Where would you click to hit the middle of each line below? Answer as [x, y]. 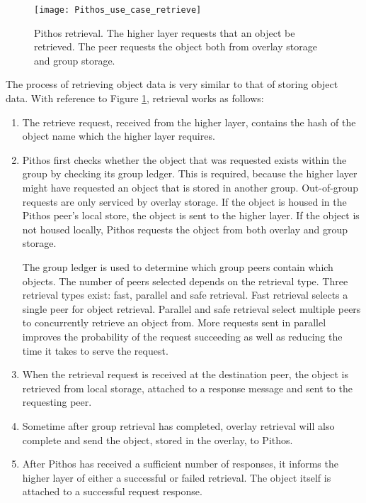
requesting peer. [57, 402]
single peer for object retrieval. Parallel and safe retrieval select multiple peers [191, 308]
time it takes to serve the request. [95, 350]
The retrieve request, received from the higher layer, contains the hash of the [189, 122]
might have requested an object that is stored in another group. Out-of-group [190, 187]
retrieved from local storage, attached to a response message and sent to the [187, 388]
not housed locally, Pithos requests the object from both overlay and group [185, 229]
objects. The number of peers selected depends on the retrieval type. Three [185, 281]
